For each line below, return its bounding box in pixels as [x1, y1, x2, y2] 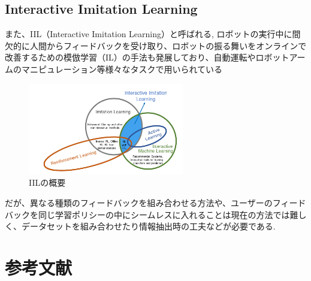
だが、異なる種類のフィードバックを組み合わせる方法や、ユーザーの [5, 196, 273, 209]
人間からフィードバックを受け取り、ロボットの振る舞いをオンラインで [29, 39, 307, 52]
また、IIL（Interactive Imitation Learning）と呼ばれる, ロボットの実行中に [5, 28, 292, 40]
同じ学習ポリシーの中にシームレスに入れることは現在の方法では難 [38, 208, 298, 220]
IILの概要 [29, 176, 66, 189]
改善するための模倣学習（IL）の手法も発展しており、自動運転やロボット [5, 51, 289, 64]
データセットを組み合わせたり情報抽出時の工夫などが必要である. [21, 220, 276, 232]
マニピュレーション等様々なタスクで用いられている [21, 62, 223, 75]
